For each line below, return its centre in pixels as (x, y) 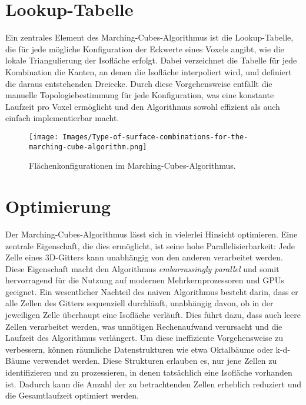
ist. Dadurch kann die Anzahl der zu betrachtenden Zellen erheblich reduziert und (153, 384)
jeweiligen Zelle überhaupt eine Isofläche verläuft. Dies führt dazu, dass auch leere (153, 315)
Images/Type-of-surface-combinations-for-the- (155, 137)
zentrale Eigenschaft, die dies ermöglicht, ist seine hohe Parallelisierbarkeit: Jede (150, 245)
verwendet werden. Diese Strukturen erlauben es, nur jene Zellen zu (155, 361)
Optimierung (58, 205)
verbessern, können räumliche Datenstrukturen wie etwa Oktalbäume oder (139, 349)
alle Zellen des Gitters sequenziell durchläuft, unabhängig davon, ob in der (139, 303)
